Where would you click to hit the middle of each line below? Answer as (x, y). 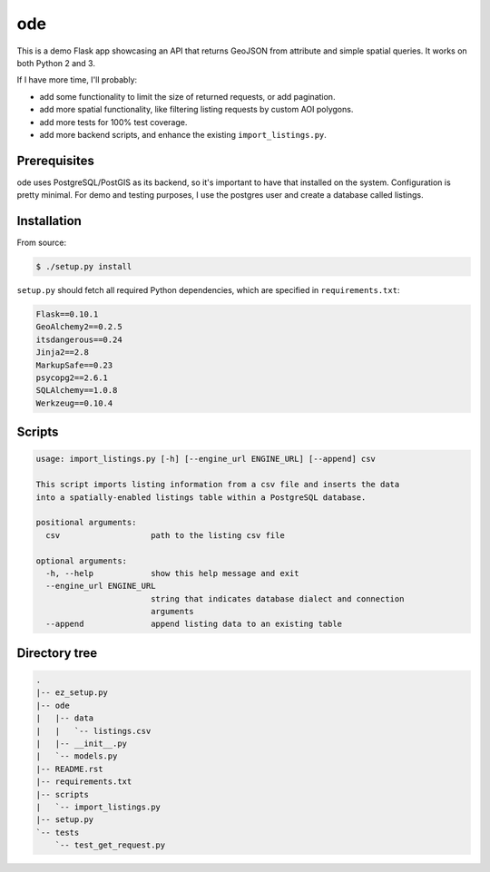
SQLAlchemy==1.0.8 (77, 391)
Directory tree (57, 653)
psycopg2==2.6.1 (72, 378)
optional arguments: (81, 561)
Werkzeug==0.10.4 (74, 403)
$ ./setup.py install (84, 267)
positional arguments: (86, 523)
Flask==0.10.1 (67, 314)
